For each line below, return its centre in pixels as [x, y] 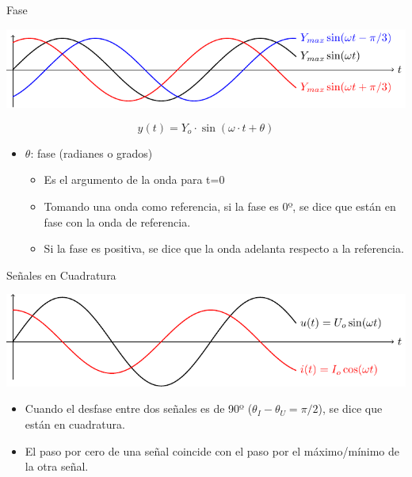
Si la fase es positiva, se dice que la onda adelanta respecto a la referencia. [224, 248]
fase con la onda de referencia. [117, 221]
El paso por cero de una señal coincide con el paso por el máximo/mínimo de [212, 450]
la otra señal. [57, 466]
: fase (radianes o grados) [92, 153]
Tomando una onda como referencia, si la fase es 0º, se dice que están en [220, 206]
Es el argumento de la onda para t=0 [134, 179]
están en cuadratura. [75, 424]
